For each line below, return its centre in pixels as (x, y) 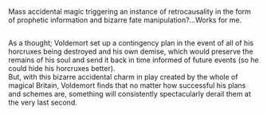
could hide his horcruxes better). (62, 69)
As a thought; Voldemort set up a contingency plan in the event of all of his (131, 43)
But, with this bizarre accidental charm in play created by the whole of (123, 77)
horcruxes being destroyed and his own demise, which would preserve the (131, 52)
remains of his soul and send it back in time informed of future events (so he (133, 60)
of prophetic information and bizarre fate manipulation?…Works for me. (125, 20)
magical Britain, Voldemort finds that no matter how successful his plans (127, 85)
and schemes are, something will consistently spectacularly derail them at (130, 94)
